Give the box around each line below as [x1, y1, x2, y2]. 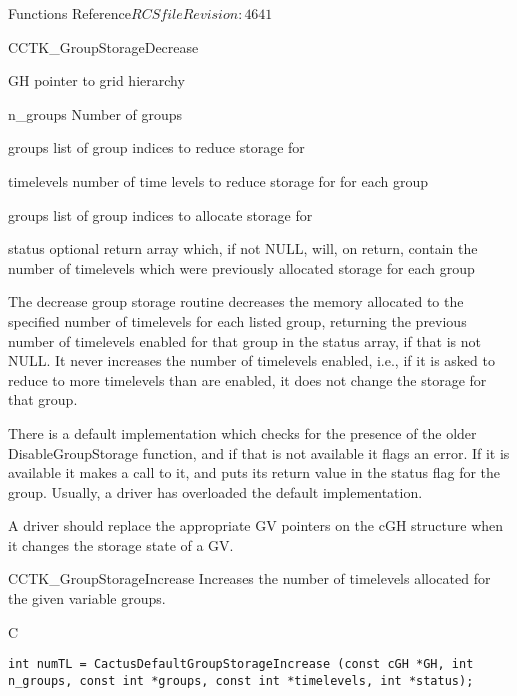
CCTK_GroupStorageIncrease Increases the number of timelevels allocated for [8, 568, 491, 589]
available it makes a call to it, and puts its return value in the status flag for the [8, 462, 501, 483]
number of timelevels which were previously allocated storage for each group [8, 257, 475, 278]
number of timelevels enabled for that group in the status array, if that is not [8, 330, 482, 351]
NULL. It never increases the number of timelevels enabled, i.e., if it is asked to [8, 350, 495, 371]
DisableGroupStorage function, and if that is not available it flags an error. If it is [8, 442, 510, 463]
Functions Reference [8, 3, 132, 23]
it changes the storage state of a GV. [8, 534, 234, 555]
